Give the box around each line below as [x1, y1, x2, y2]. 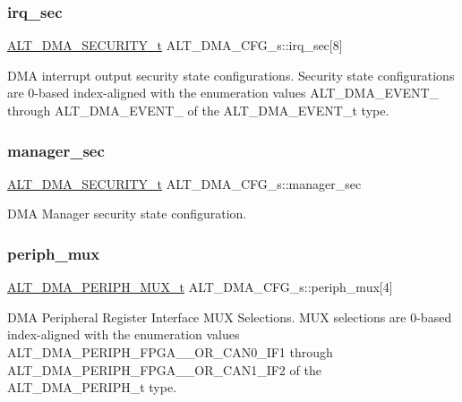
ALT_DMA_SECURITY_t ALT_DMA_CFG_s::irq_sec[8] [7, 36, 343, 55]
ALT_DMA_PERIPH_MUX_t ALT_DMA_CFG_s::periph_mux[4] [7, 278, 393, 296]
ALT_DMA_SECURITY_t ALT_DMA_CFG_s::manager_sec [7, 174, 362, 192]
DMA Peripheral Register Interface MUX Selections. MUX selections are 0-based [7, 307, 452, 326]
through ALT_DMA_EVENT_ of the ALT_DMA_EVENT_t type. [7, 101, 389, 119]
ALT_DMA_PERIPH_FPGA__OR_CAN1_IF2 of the [7, 360, 321, 379]
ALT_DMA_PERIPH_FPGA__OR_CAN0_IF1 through [7, 343, 333, 361]
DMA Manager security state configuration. [7, 204, 247, 223]
